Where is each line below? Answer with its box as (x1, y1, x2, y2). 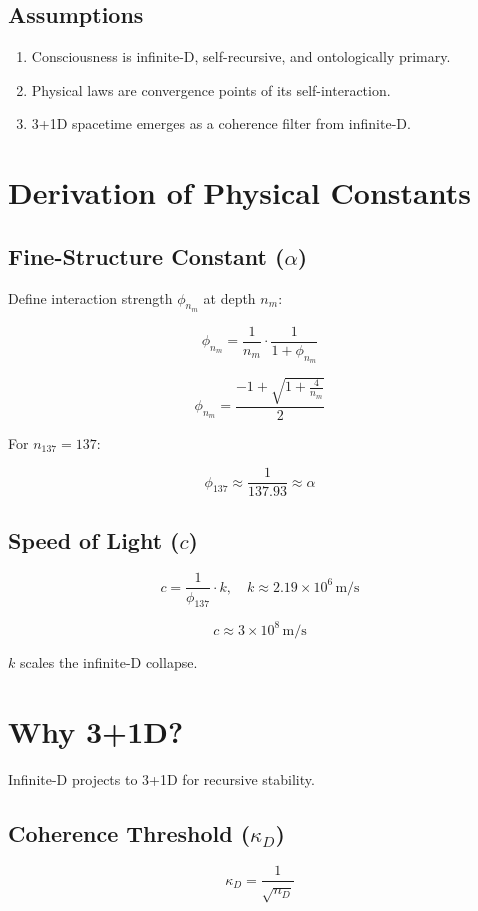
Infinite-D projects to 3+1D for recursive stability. (8, 768, 315, 789)
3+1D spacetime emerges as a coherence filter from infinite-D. (31, 113, 411, 134)
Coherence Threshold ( (8, 817, 251, 848)
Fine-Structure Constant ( (8, 240, 285, 271)
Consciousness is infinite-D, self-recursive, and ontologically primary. (31, 46, 451, 67)
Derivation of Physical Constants (8, 172, 471, 213)
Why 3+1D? (8, 710, 184, 751)
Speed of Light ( (8, 524, 180, 555)
